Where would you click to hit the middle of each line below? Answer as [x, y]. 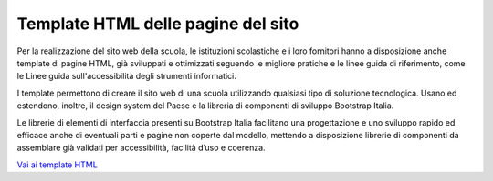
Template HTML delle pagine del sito [158, 24]
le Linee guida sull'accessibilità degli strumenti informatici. [126, 76]
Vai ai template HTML [57, 165]
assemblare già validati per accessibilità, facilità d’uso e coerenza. [141, 148]
